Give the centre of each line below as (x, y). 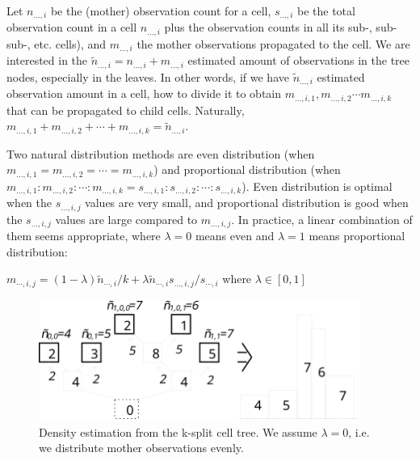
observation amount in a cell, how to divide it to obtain (144, 93)
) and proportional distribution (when (247, 169)
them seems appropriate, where (84, 236)
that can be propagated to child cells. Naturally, (126, 110)
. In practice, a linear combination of (322, 219)
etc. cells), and (70, 43)
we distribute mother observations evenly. (141, 448)
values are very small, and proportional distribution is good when (247, 203)
